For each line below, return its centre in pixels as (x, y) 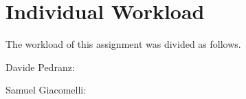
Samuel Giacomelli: (46, 90)
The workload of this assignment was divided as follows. (123, 44)
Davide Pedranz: (40, 67)
